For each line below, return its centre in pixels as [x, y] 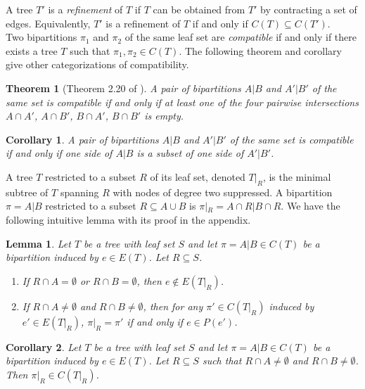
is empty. [164, 116]
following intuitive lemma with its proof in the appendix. [128, 219]
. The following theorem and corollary [260, 50]
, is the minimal [297, 176]
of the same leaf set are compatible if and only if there [241, 37]
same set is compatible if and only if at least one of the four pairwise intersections [182, 102]
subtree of [27, 192]
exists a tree [32, 50]
